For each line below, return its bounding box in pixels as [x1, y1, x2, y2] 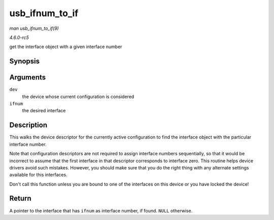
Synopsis [9, 57, 40, 66]
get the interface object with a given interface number [9, 43, 122, 50]
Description [9, 121, 48, 129]
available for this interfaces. [9, 172, 68, 178]
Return [9, 194, 31, 203]
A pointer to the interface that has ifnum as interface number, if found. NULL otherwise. [9, 207, 193, 213]
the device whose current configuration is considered [22, 94, 134, 100]
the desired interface [22, 108, 66, 114]
